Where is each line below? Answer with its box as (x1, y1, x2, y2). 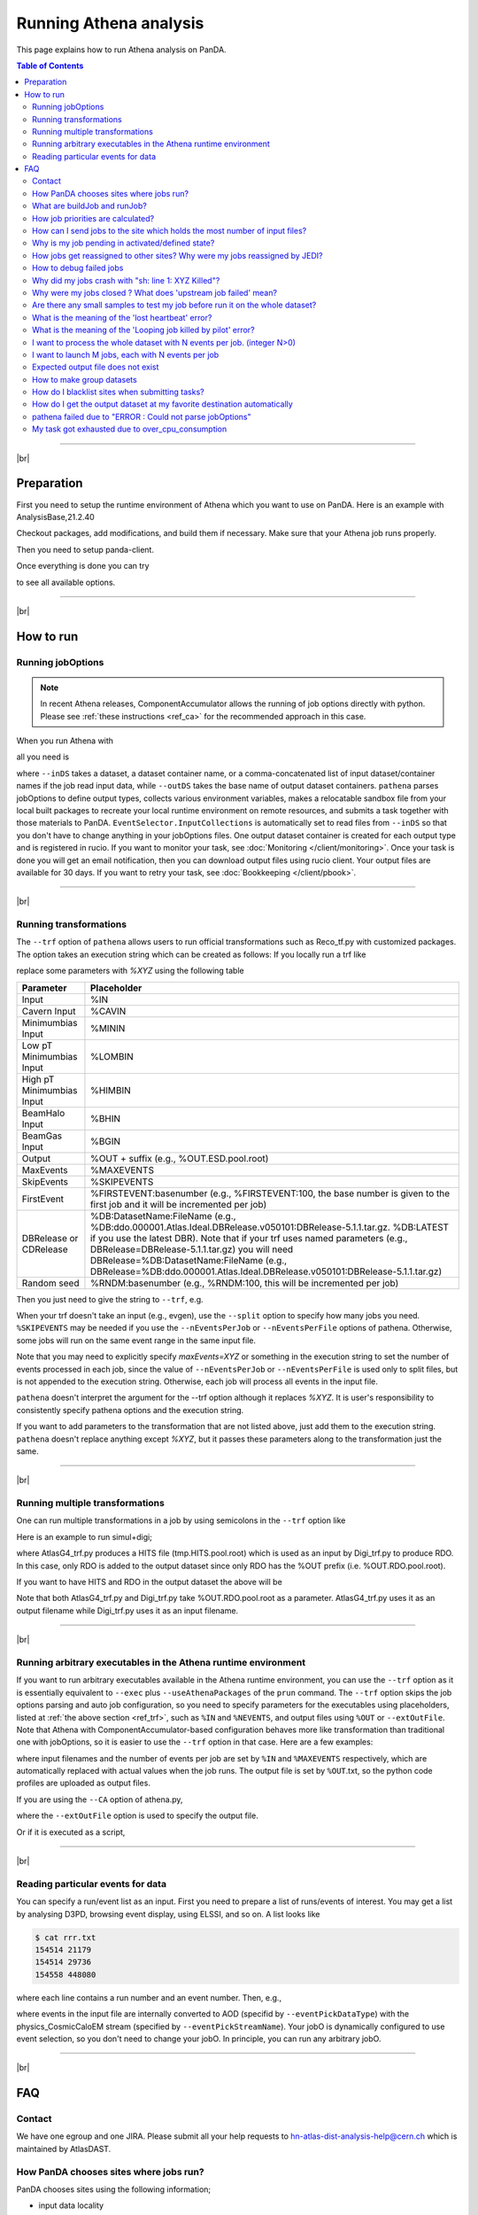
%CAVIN (89, 1005, 127, 1017)
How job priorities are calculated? (32, 213, 155, 223)
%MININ (89, 1022, 126, 1034)
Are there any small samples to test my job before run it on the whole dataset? (32, 299, 317, 310)
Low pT (21, 1039, 53, 1052)
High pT (21, 1073, 55, 1085)
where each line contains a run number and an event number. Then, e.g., (16, 1992, 282, 2002)
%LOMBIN (89, 1050, 134, 1062)
